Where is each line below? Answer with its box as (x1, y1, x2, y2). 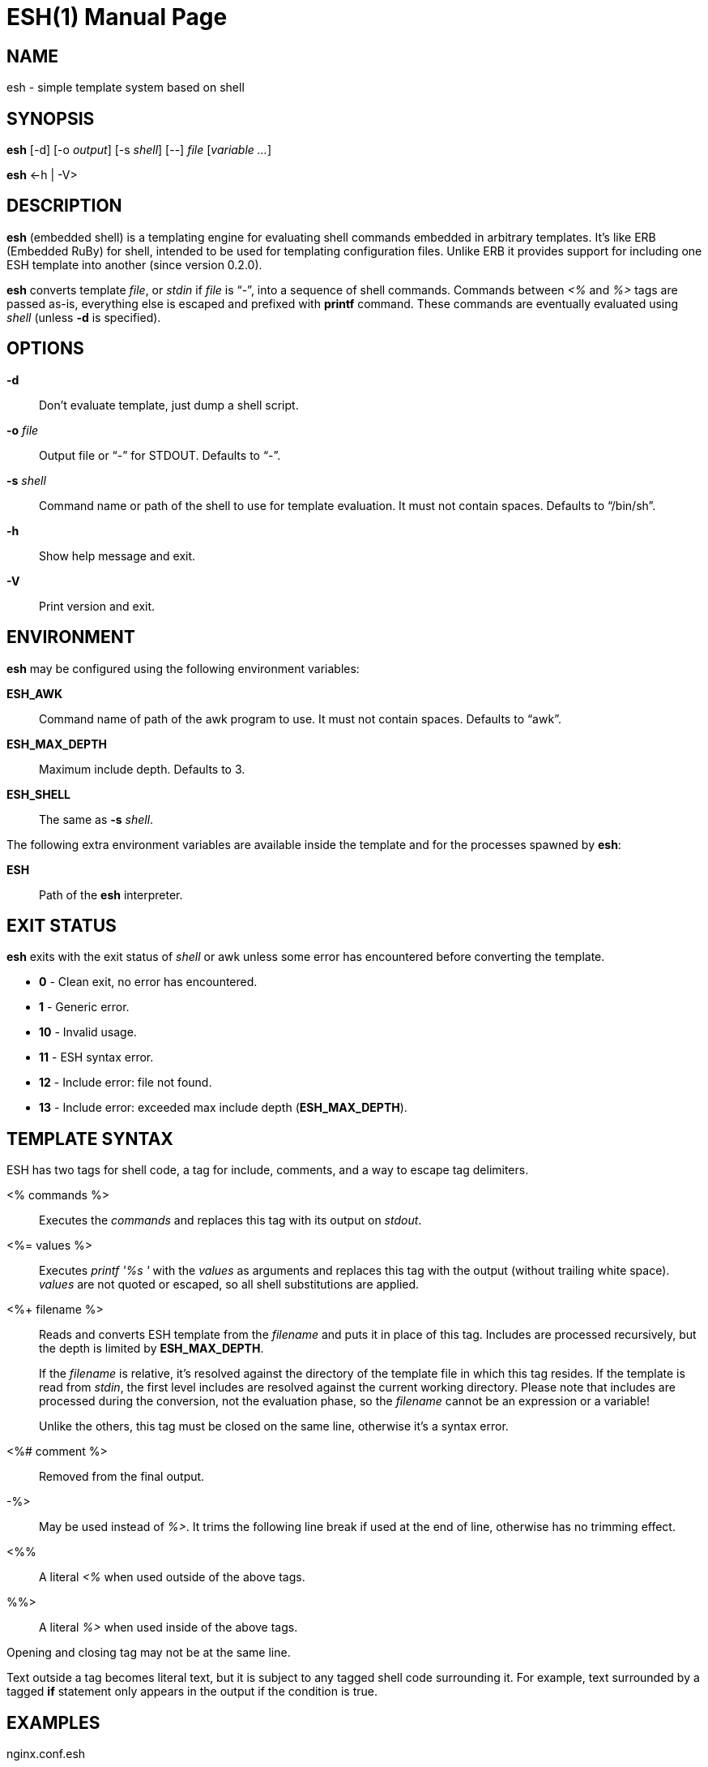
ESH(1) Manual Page (6, 3, 228, 31)
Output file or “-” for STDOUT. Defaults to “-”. (39, 448, 281, 462)
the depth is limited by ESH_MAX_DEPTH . (39, 1341, 264, 1356)
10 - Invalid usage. (39, 1025, 137, 1040)
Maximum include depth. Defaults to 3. (39, 761, 245, 776)
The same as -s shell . (39, 812, 154, 826)
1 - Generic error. (39, 1000, 130, 1014)
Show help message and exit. (39, 548, 196, 563)
